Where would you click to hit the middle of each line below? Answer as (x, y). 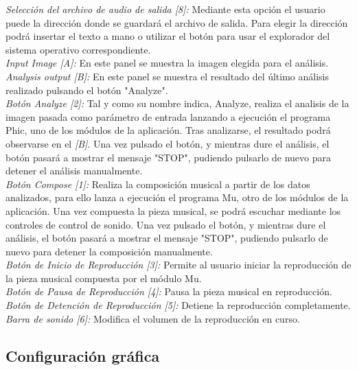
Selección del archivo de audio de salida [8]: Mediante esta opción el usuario (165, 9)
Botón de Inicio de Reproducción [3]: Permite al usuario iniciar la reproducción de (178, 265)
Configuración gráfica (83, 355)
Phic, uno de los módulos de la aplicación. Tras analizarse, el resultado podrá (168, 130)
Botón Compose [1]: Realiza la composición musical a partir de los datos (158, 184)
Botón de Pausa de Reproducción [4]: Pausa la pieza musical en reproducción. (169, 291)
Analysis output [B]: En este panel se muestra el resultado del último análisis (168, 76)
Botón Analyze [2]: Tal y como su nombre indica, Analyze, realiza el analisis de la (177, 103)
